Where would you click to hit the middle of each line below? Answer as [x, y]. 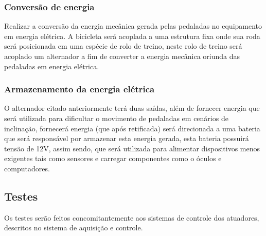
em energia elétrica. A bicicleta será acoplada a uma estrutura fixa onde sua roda [132, 36]
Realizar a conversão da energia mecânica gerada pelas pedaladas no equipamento [133, 26]
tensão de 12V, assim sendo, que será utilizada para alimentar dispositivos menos [132, 148]
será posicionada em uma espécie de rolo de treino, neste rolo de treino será [123, 46]
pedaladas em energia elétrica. [52, 66]
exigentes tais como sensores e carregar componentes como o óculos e [113, 158]
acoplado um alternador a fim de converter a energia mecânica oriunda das [122, 56]
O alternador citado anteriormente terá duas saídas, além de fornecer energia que [132, 108]
